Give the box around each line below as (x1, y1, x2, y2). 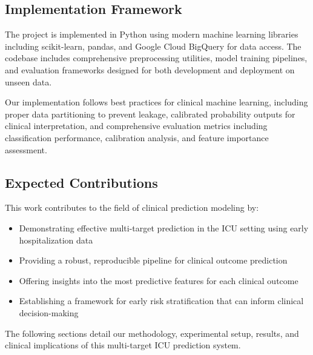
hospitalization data (19, 233, 93, 246)
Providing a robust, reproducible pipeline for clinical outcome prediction (19, 254, 288, 267)
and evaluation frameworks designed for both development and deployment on (5, 63, 295, 76)
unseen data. (5, 75, 52, 88)
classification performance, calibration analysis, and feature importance (5, 131, 269, 144)
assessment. (5, 143, 47, 156)
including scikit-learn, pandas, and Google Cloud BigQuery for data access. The (5, 39, 301, 52)
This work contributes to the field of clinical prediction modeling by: (5, 201, 259, 214)
